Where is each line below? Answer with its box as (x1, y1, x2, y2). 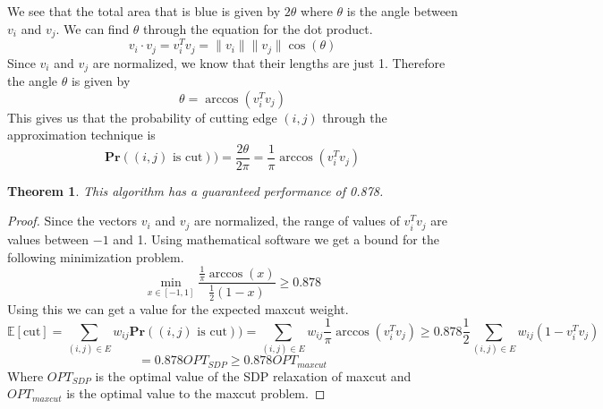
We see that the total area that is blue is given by (7, 2, 281, 20)
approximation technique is (7, 125, 156, 144)
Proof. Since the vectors (7, 211, 138, 230)
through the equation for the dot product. (143, 19, 373, 38)
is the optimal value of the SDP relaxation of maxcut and (95, 366, 412, 385)
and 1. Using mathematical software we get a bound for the (113, 229, 439, 248)
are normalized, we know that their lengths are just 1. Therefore (92, 53, 446, 72)
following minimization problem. (7, 247, 184, 266)
